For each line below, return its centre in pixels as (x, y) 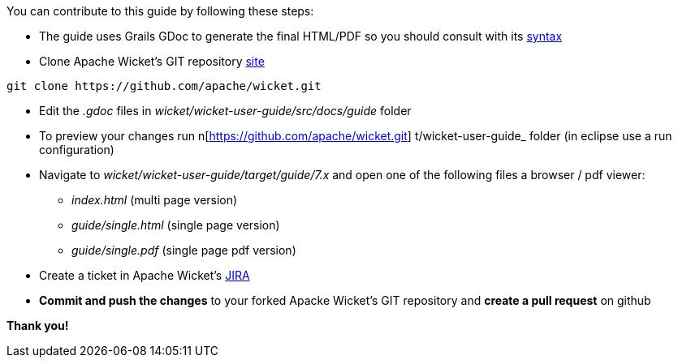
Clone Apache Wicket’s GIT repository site (152, 61)
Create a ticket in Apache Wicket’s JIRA (145, 275)
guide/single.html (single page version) (176, 225)
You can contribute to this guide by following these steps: (160, 11)
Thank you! (38, 325)
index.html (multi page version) (155, 200)
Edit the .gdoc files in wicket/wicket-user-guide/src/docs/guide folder (225, 111)
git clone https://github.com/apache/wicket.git (164, 86)
